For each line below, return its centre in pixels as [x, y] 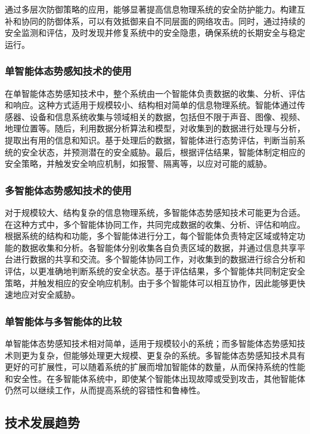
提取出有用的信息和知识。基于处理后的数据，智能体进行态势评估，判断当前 [151, 140]
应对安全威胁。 [50, 294]
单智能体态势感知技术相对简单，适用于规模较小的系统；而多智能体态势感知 [151, 343]
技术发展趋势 [42, 422]
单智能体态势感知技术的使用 [68, 71]
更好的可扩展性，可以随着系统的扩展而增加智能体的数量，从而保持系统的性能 [155, 367]
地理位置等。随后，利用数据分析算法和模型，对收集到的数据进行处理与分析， [155, 128]
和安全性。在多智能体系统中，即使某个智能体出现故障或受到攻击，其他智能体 [155, 378]
